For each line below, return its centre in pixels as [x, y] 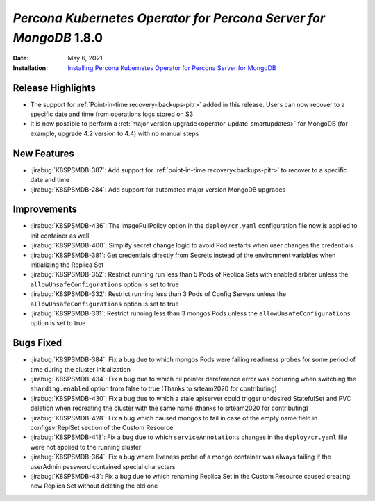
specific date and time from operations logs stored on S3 [112, 114]
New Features [43, 153]
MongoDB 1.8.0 [58, 38]
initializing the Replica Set [67, 265]
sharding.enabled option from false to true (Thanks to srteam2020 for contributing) [153, 388]
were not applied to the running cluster [86, 447]
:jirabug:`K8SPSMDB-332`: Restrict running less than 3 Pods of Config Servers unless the [158, 294]
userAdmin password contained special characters [103, 466]
